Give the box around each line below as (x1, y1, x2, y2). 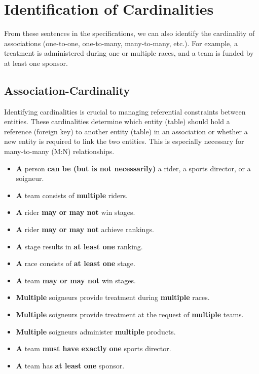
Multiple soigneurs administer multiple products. (16, 326, 176, 336)
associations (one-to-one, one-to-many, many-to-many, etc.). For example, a (4, 38, 238, 48)
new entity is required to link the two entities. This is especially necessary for (4, 136, 244, 146)
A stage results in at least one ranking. (16, 241, 143, 251)
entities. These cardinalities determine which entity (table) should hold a (4, 116, 230, 127)
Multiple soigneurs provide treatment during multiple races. (16, 292, 210, 303)
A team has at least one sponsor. (16, 360, 125, 370)
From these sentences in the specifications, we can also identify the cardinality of (4, 28, 255, 39)
